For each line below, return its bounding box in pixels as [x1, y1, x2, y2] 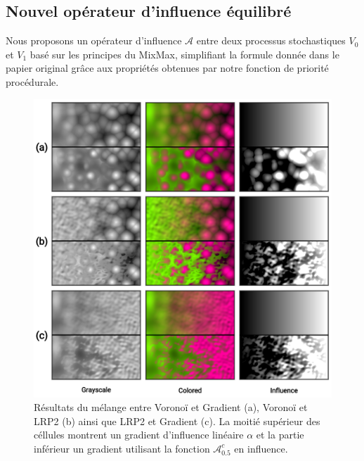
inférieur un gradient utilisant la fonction [34, 441, 210, 455]
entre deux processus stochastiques [196, 33, 346, 48]
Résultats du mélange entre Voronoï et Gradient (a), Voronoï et [34, 400, 308, 415]
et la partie [256, 427, 304, 442]
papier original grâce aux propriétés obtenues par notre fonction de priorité [6, 61, 329, 75]
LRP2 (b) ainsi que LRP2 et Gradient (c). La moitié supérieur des [34, 413, 320, 428]
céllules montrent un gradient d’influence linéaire [34, 427, 244, 442]
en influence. [234, 441, 288, 455]
